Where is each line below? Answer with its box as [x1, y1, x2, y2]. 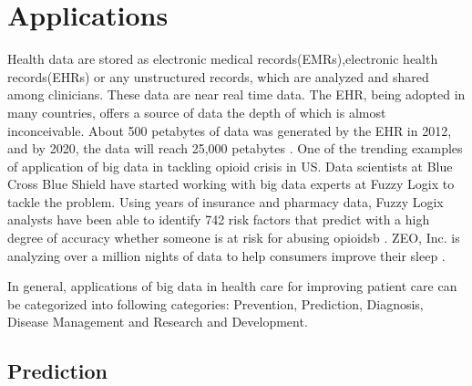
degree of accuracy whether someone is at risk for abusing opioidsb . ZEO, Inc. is [7, 228, 460, 247]
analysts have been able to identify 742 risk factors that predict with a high [7, 210, 430, 229]
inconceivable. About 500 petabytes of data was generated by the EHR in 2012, [7, 120, 452, 140]
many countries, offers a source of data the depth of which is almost [7, 102, 386, 121]
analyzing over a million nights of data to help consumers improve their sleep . [7, 245, 446, 265]
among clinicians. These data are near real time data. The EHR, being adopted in [7, 85, 466, 104]
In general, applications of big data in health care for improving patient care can [7, 276, 457, 296]
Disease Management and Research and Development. [7, 312, 308, 331]
